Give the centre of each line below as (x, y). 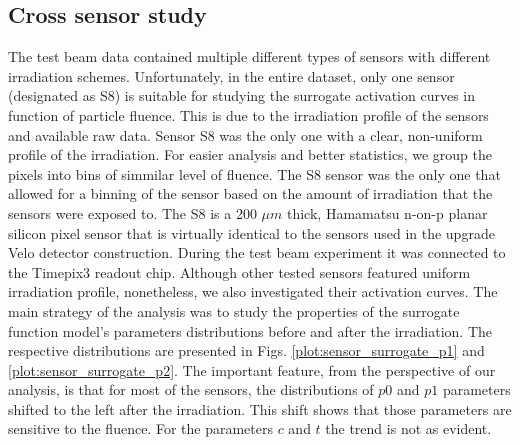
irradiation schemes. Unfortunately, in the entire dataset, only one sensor (231, 75)
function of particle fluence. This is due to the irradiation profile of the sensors (248, 114)
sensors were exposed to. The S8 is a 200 (132, 212)
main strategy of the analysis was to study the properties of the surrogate (234, 310)
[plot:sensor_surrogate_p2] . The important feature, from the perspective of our (252, 369)
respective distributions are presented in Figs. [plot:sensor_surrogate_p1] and (246, 350)
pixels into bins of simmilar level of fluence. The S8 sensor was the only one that (254, 173)
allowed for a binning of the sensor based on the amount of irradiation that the (250, 193)
